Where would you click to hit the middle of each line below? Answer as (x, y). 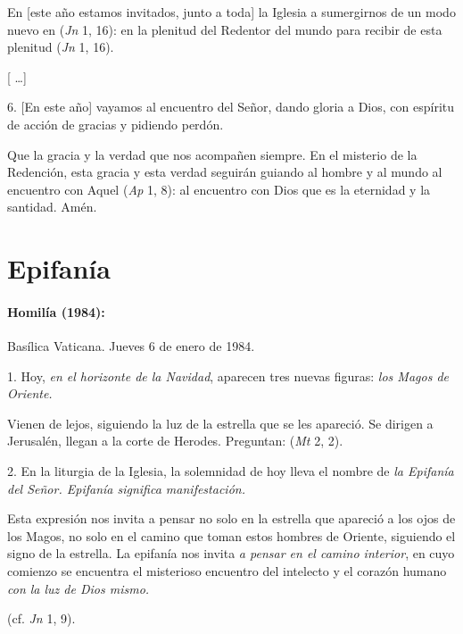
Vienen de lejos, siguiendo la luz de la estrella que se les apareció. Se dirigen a (220, 423)
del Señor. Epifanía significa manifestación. (126, 488)
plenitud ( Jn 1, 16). (61, 47)
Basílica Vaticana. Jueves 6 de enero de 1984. (131, 346)
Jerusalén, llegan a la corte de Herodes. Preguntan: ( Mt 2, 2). (175, 441)
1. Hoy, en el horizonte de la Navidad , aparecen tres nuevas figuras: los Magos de (228, 375)
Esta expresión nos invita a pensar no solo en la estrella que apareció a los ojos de (231, 518)
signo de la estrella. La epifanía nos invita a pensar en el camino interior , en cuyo (231, 553)
